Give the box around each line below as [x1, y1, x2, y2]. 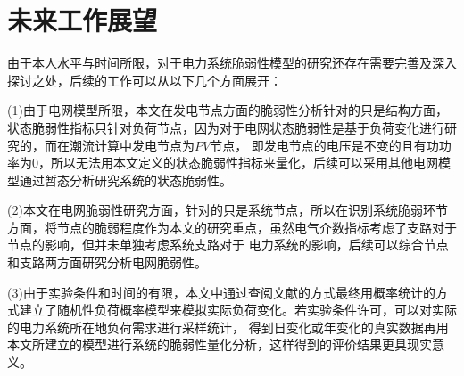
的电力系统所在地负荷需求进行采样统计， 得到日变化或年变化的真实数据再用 [7, 317, 449, 336]
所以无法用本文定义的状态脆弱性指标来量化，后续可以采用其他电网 [50, 153, 438, 172]
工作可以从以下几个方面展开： [106, 70, 282, 89]
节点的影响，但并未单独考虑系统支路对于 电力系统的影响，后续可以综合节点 [7, 235, 449, 254]
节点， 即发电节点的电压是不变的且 [210, 135, 414, 154]
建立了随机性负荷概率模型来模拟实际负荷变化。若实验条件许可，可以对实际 [19, 300, 457, 319]
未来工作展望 [7, 2, 158, 38]
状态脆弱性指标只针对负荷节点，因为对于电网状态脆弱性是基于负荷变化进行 [7, 118, 444, 136]
